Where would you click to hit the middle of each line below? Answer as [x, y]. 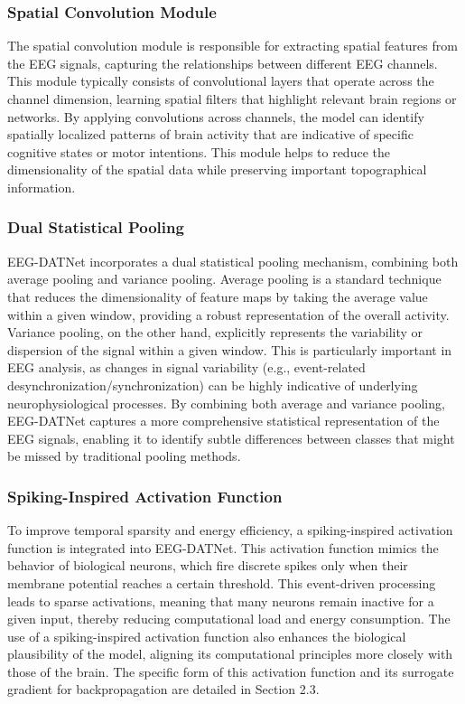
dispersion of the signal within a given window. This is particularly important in [230, 349]
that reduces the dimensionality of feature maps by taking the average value [218, 296]
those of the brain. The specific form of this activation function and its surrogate [231, 671]
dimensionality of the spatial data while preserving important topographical [217, 169]
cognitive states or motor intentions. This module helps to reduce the [199, 151]
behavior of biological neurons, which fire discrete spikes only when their [208, 565]
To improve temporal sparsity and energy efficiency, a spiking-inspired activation [230, 530]
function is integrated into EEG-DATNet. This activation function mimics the [223, 547]
